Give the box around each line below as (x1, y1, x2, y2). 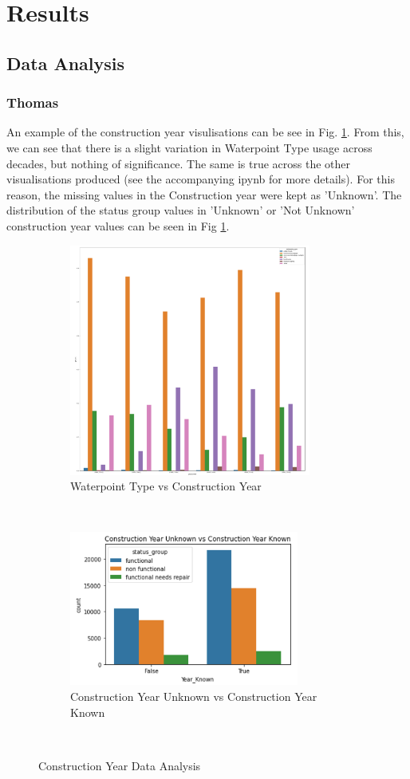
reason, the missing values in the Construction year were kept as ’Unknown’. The (6, 186, 402, 203)
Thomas (6, 92, 59, 112)
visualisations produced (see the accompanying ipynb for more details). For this (6, 171, 395, 187)
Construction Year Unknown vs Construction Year (70, 687, 317, 704)
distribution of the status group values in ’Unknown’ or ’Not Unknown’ (6, 202, 355, 218)
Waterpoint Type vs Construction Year (70, 478, 262, 494)
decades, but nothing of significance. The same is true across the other (6, 155, 351, 171)
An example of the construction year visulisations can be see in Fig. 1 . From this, (6, 124, 404, 140)
